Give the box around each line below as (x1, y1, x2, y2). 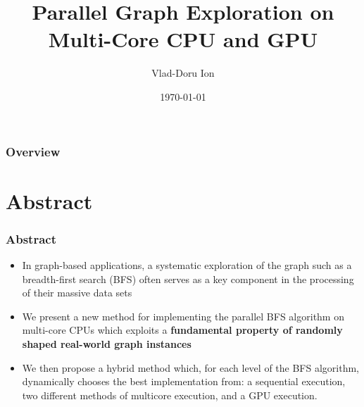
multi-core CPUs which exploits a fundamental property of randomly (22, 323, 343, 337)
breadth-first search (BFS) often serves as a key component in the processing (22, 271, 354, 286)
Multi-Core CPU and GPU (48, 25, 318, 54)
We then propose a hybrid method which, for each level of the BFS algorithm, (22, 360, 359, 375)
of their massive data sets (22, 285, 132, 300)
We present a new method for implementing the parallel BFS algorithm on (22, 308, 344, 323)
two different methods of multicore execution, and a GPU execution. (22, 387, 318, 402)
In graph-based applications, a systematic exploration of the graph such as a (22, 258, 352, 273)
